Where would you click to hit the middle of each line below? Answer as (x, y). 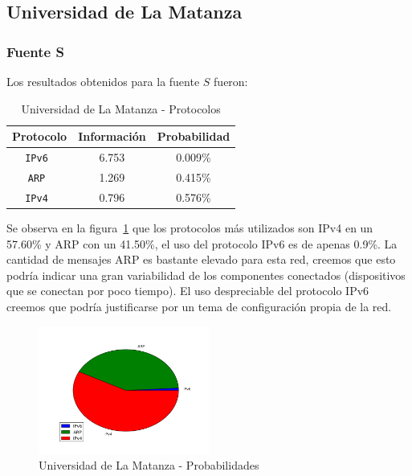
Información (112, 136)
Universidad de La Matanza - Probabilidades (149, 465)
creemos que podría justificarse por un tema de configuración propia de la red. (199, 306)
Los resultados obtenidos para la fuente (103, 81)
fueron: (231, 81)
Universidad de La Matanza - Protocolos (121, 108)
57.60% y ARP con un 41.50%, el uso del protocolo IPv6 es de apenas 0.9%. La (202, 243)
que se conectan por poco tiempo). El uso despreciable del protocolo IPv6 (188, 291)
